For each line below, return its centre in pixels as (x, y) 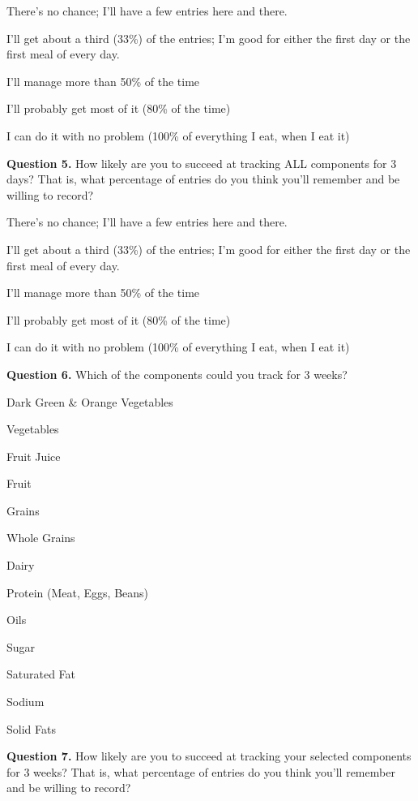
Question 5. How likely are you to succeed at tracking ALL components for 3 (202, 163)
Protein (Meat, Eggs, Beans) (77, 592)
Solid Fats (31, 728)
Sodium (26, 702)
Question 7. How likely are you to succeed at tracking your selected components (209, 756)
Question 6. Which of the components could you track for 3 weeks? (177, 374)
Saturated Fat (41, 674)
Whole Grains (41, 538)
